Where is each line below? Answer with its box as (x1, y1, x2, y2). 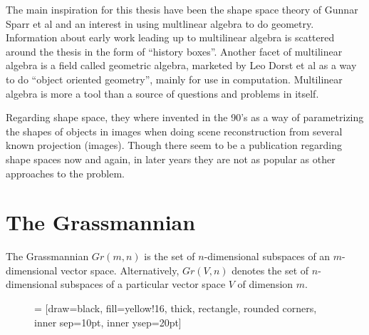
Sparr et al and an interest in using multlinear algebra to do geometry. (6, 16, 314, 31)
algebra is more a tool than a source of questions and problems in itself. (6, 86, 319, 100)
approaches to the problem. (6, 165, 125, 180)
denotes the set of (232, 262, 309, 277)
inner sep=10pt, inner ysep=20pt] (34, 314, 182, 329)
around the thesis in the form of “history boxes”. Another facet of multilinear (6, 43, 343, 58)
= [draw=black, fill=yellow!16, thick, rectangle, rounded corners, (34, 301, 317, 316)
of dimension (237, 277, 293, 292)
